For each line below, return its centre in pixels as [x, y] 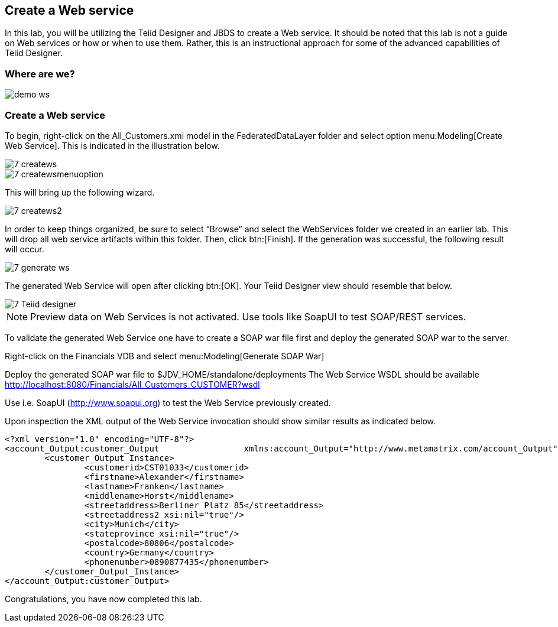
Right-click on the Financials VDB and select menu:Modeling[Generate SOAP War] [165, 356]
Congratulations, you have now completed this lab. [103, 599]
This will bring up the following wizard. [80, 192]
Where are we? [40, 74]
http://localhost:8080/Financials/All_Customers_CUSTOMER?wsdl [132, 384]
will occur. [25, 249]
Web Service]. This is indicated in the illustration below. [112, 145]
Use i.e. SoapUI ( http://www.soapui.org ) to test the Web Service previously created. [168, 402]
